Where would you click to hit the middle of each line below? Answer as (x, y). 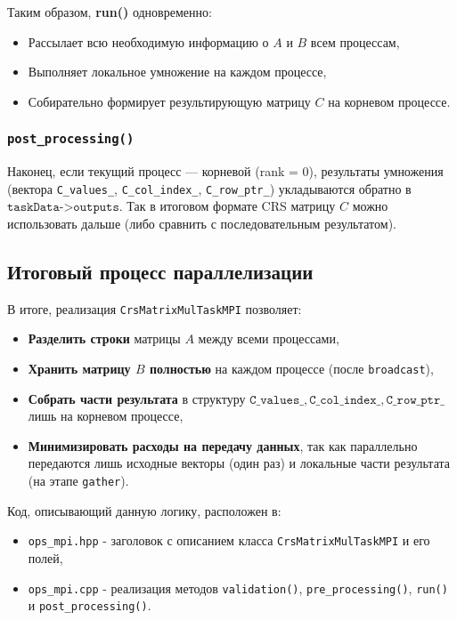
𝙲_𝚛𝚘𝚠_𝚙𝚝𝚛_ (415, 400)
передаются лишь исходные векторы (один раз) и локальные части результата (239, 463)
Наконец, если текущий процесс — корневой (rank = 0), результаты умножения (225, 171)
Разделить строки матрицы (104, 338)
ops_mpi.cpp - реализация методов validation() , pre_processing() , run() (238, 588)
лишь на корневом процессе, (106, 416)
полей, (45, 557)
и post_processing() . (90, 605)
